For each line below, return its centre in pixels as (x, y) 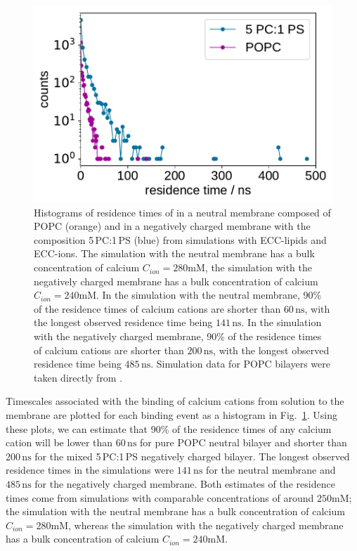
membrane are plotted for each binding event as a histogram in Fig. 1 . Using (171, 415)
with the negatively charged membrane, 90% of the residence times (178, 336)
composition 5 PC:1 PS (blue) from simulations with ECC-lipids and (180, 239)
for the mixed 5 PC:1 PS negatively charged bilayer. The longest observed (192, 456)
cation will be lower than (59, 442)
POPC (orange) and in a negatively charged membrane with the (172, 226)
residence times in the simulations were (90, 470)
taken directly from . (78, 377)
